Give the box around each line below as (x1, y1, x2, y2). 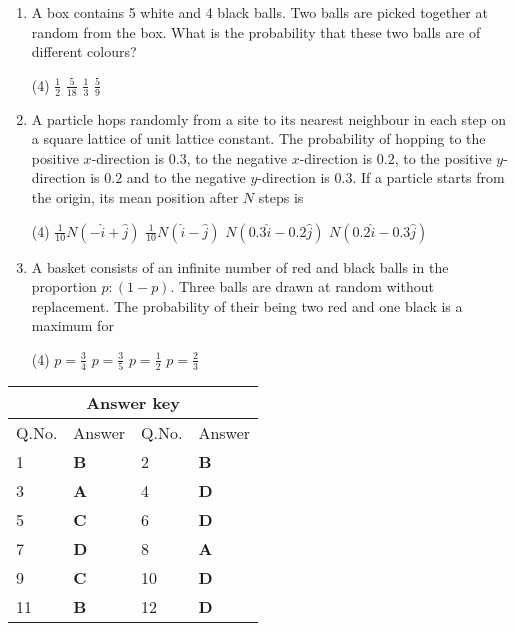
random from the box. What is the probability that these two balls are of (31, 21, 481, 42)
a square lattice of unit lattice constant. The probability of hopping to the (31, 128, 486, 149)
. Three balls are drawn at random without (170, 276, 434, 297)
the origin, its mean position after (31, 186, 239, 207)
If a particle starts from (360, 167, 505, 188)
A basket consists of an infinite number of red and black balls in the (31, 256, 449, 277)
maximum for (31, 315, 114, 336)
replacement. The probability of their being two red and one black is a (31, 295, 463, 316)
